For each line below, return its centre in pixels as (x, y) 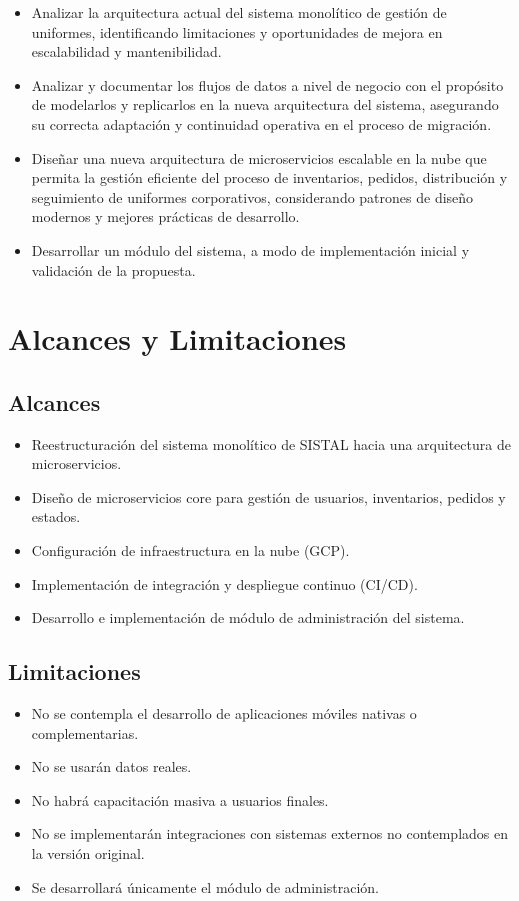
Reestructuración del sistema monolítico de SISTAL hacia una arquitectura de (271, 443)
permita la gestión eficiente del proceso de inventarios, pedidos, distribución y (269, 177)
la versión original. (88, 853)
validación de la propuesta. (113, 269)
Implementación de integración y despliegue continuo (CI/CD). (224, 583)
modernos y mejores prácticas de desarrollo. (165, 216)
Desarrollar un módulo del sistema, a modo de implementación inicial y (250, 249)
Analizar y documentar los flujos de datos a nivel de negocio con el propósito (267, 84)
